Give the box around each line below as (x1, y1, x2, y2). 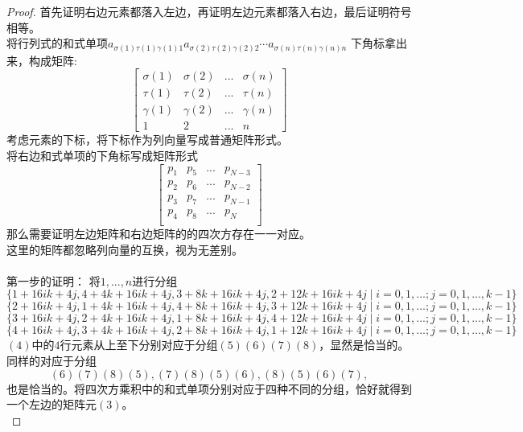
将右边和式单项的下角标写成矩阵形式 (6, 147, 198, 164)
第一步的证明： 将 (6, 272, 101, 289)
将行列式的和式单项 (6, 35, 108, 51)
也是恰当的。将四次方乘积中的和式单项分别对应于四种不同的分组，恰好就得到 (6, 380, 412, 397)
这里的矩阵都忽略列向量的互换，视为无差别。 (6, 241, 243, 257)
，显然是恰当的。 (319, 336, 410, 353)
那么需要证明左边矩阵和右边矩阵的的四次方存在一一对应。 (6, 224, 311, 241)
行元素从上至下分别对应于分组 (60, 336, 218, 353)
